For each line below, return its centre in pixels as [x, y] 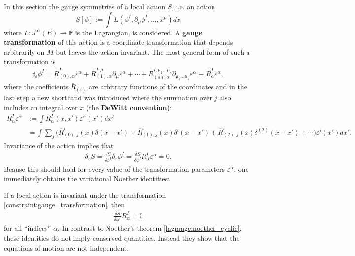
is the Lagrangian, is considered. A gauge [139, 32]
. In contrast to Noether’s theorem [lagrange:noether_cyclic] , [150, 228]
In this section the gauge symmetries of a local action [85, 6]
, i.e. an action [194, 6]
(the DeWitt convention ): [129, 107]
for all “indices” [28, 228]
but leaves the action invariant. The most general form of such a [153, 51]
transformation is [30, 61]
